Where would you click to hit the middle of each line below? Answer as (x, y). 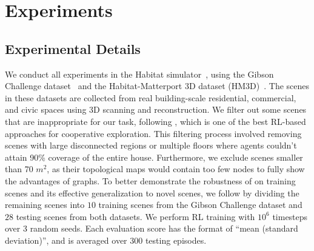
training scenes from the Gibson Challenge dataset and (200, 205)
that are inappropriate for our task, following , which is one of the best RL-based (155, 121)
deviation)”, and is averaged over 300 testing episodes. (106, 240)
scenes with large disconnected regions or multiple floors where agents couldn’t (151, 145)
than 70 (19, 169)
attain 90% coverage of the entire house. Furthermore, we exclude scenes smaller (154, 157)
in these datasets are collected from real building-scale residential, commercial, (151, 97)
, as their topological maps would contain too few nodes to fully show (176, 169)
